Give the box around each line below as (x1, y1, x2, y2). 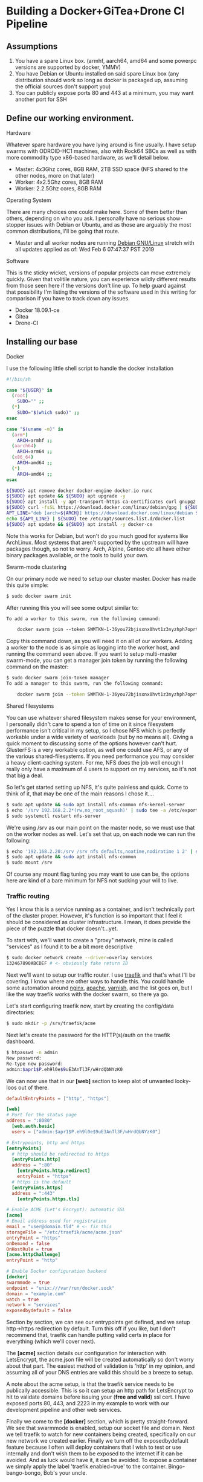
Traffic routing (6, 892, 50, 901)
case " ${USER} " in (6, 387, 53, 393)
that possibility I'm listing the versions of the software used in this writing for (6, 288, 196, 296)
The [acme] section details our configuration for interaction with (6, 1350, 166, 1357)
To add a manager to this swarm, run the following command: (6, 681, 164, 687)
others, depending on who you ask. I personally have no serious (6, 215, 166, 222)
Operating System (6, 196, 51, 204)
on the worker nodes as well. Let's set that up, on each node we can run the (6, 830, 196, 838)
